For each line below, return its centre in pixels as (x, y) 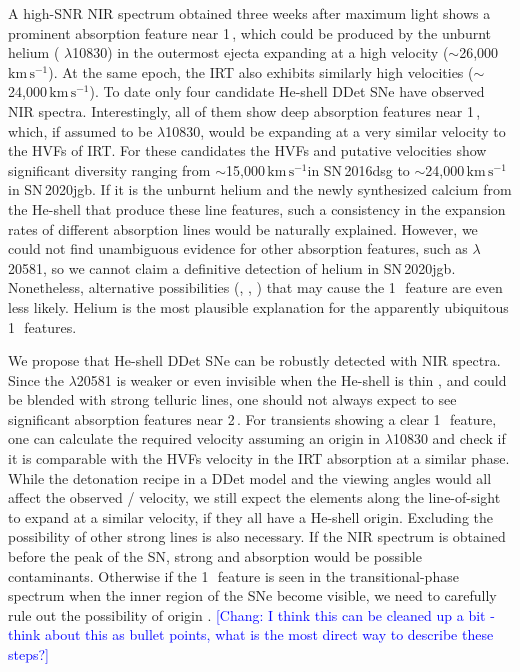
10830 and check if (449, 438)
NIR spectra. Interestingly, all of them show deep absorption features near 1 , (244, 110)
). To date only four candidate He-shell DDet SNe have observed (287, 91)
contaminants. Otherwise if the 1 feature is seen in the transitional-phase (233, 575)
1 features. (42, 326)
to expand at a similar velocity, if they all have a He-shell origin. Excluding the (251, 516)
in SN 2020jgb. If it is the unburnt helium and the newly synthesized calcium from (260, 189)
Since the (36, 379)
